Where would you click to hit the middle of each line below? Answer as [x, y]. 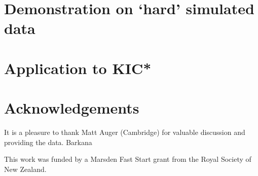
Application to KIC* [78, 68]
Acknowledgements [72, 108]
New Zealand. [25, 169]
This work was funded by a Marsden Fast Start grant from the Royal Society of [128, 159]
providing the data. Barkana [48, 142]
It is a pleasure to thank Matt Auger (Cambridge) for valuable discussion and [125, 132]
